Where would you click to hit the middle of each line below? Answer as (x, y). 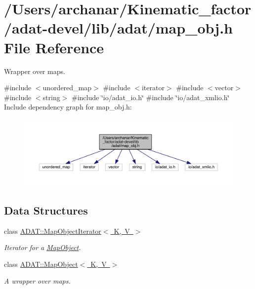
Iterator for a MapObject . (42, 247)
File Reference (54, 47)
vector (224, 88)
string (51, 97)
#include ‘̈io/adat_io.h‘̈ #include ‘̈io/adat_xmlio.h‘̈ (151, 97)
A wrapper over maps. (37, 280)
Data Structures (46, 210)
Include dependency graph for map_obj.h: (68, 107)
